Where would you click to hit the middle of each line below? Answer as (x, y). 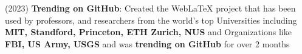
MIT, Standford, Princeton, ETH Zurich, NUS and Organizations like (148, 32)
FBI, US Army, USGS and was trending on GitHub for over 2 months (147, 43)
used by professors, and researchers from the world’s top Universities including (151, 20)
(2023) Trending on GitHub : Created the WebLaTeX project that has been (150, 8)
